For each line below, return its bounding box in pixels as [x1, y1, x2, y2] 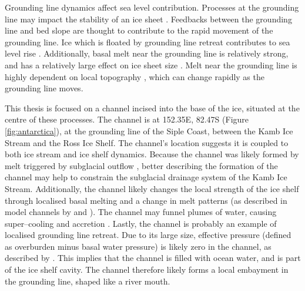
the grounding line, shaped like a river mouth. [5, 275, 170, 287]
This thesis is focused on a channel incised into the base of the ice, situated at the [5, 101, 300, 114]
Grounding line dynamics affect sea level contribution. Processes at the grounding [5, 1, 299, 13]
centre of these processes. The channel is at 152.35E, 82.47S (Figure [5, 113, 249, 125]
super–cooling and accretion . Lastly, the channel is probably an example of [5, 217, 277, 229]
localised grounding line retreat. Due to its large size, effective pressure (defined [5, 229, 291, 241]
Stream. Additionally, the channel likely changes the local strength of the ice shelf [5, 182, 299, 194]
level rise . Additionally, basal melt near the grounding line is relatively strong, [5, 47, 289, 59]
